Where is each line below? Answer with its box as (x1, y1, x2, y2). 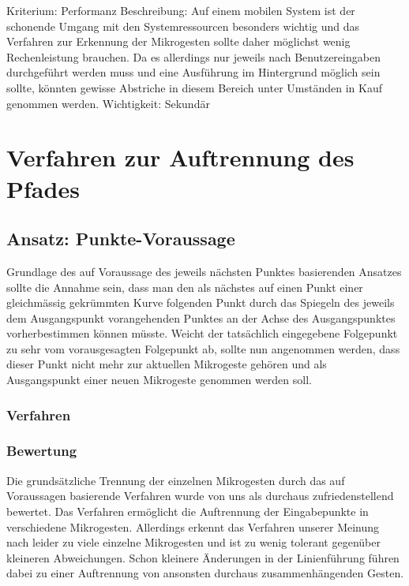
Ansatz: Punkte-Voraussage (6, 226, 235, 251)
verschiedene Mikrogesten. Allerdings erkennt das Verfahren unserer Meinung (6, 518, 380, 535)
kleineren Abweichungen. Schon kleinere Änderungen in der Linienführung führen (6, 549, 400, 565)
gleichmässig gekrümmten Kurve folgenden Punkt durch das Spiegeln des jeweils (6, 294, 395, 311)
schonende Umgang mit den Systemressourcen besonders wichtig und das (6, 17, 360, 34)
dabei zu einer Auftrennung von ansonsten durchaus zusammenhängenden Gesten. (6, 565, 404, 581)
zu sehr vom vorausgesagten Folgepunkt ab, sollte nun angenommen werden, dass (6, 340, 400, 356)
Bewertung (6, 441, 77, 461)
